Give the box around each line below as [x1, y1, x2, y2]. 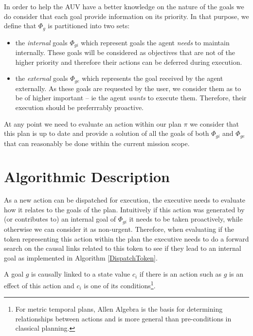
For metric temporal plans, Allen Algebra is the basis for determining [15, 304, 223, 314]
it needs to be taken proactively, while [129, 214, 243, 224]
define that [4, 20, 36, 31]
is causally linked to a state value [31, 269, 130, 279]
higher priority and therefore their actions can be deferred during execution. [15, 56, 242, 67]
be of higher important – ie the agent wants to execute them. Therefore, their [15, 93, 247, 103]
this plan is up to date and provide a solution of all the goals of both [4, 128, 209, 138]
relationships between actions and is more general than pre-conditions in [15, 313, 232, 323]
